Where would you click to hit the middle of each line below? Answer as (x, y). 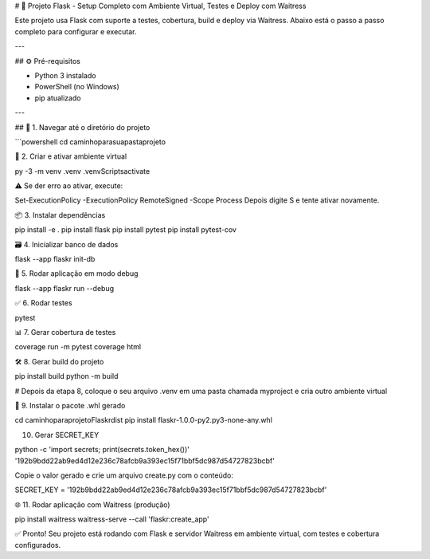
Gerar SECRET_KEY (67, 435)
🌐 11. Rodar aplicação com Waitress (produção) (92, 504)
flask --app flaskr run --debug (64, 288)
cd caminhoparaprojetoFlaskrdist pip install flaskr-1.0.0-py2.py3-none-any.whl (143, 420)
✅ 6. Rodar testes (43, 303)
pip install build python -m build (66, 376)
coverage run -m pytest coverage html (78, 347)
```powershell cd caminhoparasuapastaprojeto (90, 142)
